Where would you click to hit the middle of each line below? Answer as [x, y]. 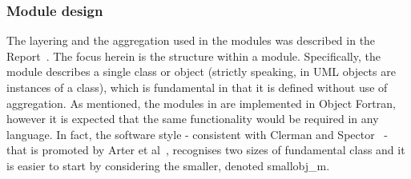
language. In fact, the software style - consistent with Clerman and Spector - [197, 134]
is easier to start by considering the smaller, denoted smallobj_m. [168, 165]
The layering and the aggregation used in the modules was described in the [191, 40]
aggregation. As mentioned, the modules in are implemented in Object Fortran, [201, 103]
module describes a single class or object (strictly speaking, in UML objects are [201, 72]
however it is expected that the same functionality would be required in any [193, 119]
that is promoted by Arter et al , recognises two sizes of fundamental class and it [206, 150]
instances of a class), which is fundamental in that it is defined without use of [197, 87]
